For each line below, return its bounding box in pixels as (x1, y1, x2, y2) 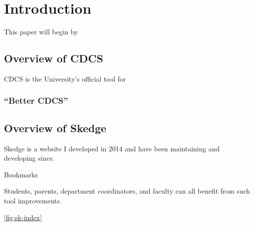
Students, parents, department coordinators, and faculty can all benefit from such (4, 186, 250, 196)
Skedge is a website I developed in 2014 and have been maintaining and (4, 143, 220, 153)
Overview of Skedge (4, 120, 106, 135)
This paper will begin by (4, 27, 78, 37)
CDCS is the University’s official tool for (4, 73, 126, 84)
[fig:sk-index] (4, 212, 42, 222)
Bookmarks (4, 169, 38, 179)
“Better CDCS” (4, 94, 68, 107)
